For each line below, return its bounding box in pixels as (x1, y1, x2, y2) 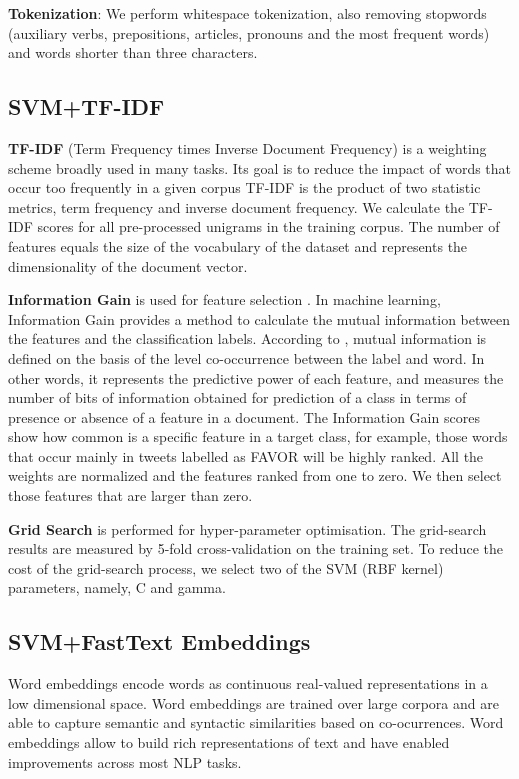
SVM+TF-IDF (8, 91, 165, 122)
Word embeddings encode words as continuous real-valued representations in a (8, 673, 488, 694)
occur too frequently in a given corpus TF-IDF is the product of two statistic (8, 177, 481, 198)
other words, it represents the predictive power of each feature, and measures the (8, 367, 504, 388)
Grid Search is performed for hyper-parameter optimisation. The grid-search (8, 518, 487, 539)
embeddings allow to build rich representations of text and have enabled (8, 732, 450, 753)
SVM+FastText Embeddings (8, 626, 311, 657)
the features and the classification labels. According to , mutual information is (8, 328, 487, 349)
